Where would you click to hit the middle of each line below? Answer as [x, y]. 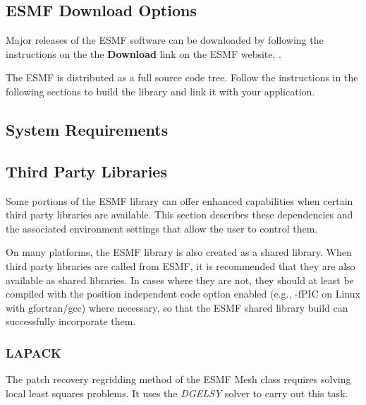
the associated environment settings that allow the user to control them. [162, 228]
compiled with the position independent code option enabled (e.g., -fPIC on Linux [183, 294]
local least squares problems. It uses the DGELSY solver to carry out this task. [177, 393]
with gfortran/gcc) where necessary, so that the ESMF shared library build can [177, 307]
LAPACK [33, 352]
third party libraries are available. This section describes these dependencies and [179, 215]
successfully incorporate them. [71, 321]
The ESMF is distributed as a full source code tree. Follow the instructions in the [182, 77]
